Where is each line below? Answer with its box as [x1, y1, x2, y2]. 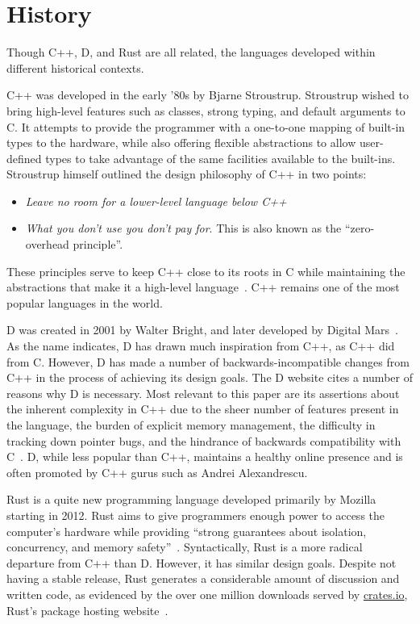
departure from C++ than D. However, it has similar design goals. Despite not [6, 554, 397, 571]
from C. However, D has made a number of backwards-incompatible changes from [6, 353, 410, 370]
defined [6, 149, 42, 166]
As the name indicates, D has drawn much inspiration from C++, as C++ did [6, 337, 395, 354]
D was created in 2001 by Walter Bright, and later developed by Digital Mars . [6, 321, 398, 338]
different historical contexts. [6, 59, 144, 76]
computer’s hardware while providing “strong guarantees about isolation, [6, 522, 367, 539]
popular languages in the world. [6, 294, 163, 311]
